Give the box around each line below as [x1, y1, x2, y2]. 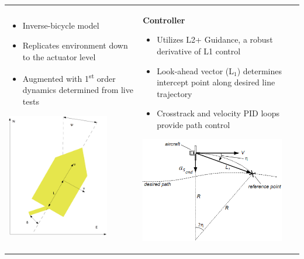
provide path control [157, 118, 230, 130]
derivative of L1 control [157, 44, 241, 57]
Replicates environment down [22, 39, 128, 51]
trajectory [157, 87, 192, 99]
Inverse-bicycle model [22, 19, 99, 32]
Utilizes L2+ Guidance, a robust [157, 33, 273, 46]
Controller [143, 13, 185, 26]
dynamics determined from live [22, 84, 133, 96]
